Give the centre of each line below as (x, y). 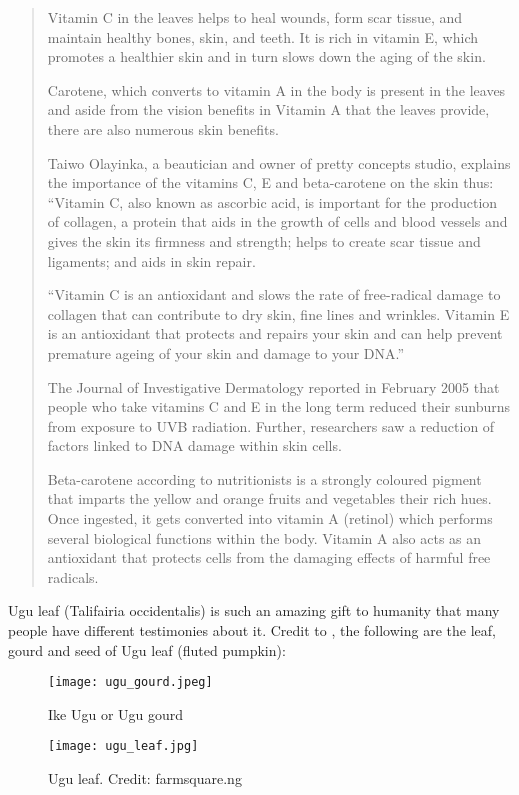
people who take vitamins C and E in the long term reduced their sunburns (279, 406)
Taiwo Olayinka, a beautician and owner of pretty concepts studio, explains (279, 162)
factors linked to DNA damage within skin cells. (194, 445)
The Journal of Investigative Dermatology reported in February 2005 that (273, 386)
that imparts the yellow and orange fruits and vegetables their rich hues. (269, 498)
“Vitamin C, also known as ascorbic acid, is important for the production (272, 201)
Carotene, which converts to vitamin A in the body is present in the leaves (276, 89)
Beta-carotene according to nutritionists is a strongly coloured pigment (264, 478)
